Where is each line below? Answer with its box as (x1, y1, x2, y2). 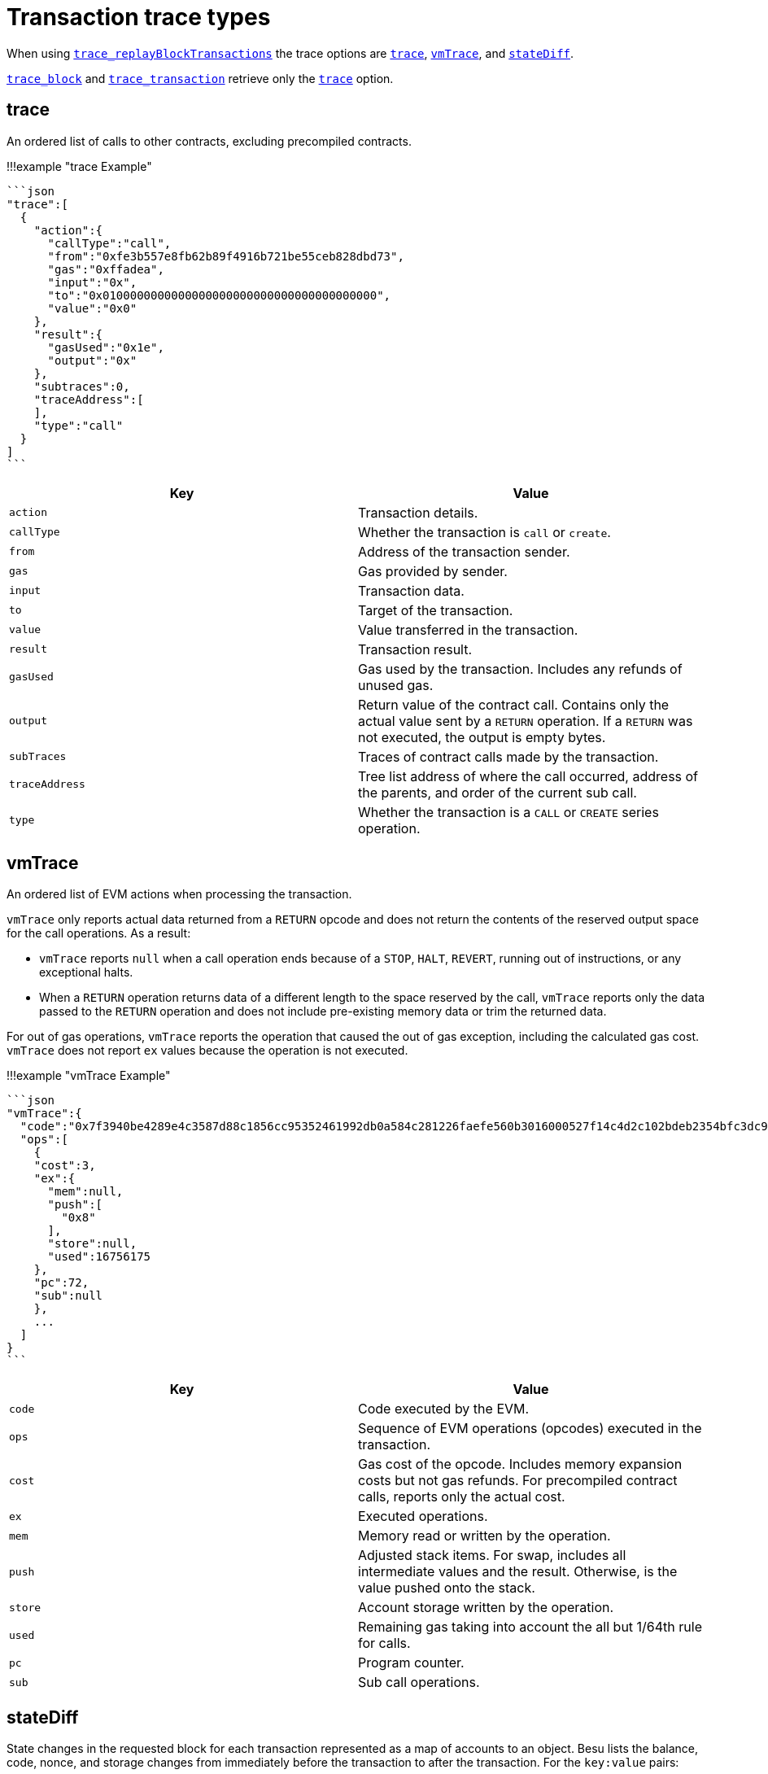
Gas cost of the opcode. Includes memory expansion (358, 1456, 683, 1473)
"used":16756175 (47, 1250, 151, 1264)
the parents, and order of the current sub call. (358, 784, 637, 801)
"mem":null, (47, 1185, 124, 1199)
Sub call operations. (358, 1674, 480, 1691)
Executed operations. (358, 1508, 488, 1525)
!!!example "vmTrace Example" (7, 1068, 171, 1083)
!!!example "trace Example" (7, 159, 152, 173)
